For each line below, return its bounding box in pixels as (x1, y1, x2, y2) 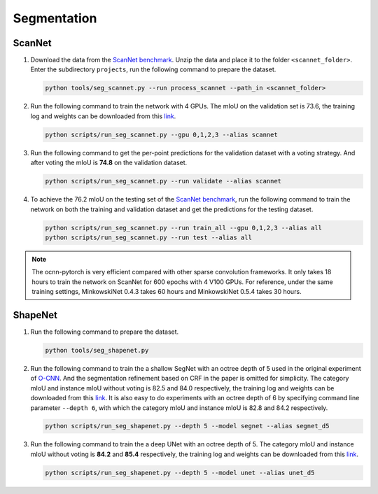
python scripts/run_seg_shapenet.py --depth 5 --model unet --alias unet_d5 (45, 469, 315, 477)
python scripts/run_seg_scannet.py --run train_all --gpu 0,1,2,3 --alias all (45, 224, 322, 232)
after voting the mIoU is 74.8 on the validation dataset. (30, 158, 188, 167)
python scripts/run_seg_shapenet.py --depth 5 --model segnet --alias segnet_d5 (45, 422, 330, 430)
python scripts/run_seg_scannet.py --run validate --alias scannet (45, 177, 282, 185)
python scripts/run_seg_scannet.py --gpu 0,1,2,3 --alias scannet (45, 130, 278, 139)
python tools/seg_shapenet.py (45, 346, 149, 354)
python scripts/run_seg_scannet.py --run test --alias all (45, 233, 252, 241)
